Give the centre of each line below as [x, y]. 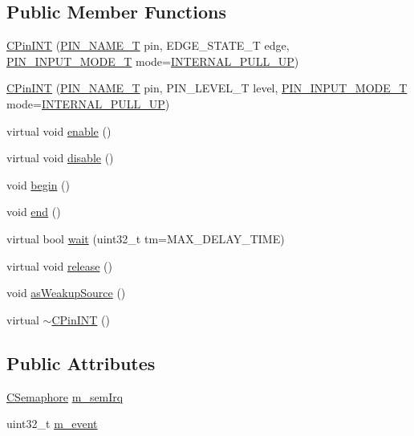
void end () [34, 212]
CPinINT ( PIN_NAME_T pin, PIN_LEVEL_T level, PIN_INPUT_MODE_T [207, 88]
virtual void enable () [59, 130]
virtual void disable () [60, 158]
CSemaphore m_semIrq [65, 396]
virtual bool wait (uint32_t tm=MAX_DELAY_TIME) [146, 238]
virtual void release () [60, 265]
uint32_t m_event [52, 424]
